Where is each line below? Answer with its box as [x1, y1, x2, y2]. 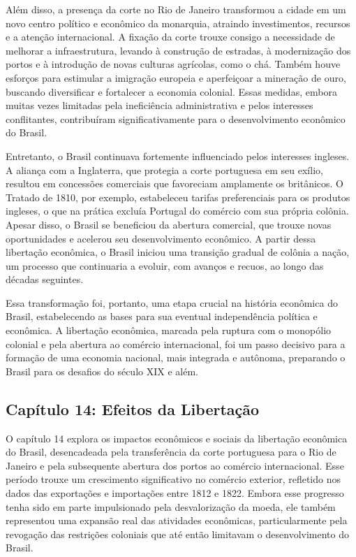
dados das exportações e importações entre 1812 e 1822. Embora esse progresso [6, 486, 344, 500]
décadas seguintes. [6, 272, 84, 287]
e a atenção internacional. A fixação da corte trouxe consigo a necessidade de [6, 29, 335, 44]
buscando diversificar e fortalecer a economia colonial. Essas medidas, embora [6, 84, 337, 99]
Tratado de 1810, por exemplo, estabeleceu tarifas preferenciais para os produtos [6, 189, 350, 204]
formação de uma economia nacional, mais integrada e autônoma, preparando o [6, 350, 346, 365]
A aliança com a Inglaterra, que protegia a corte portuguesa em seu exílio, [6, 162, 323, 177]
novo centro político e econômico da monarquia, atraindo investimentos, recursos [6, 15, 350, 30]
